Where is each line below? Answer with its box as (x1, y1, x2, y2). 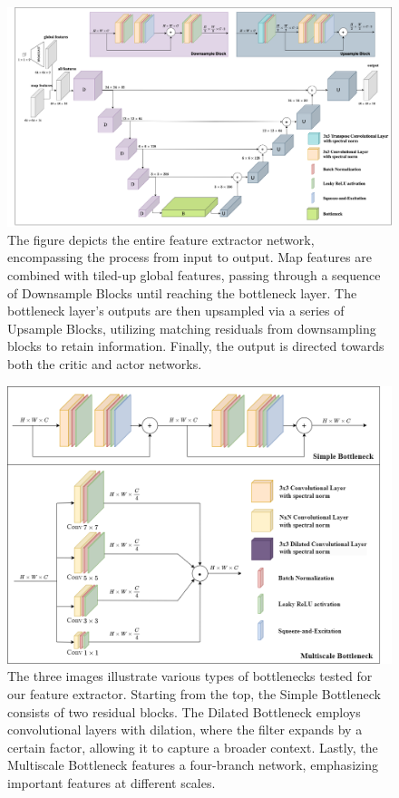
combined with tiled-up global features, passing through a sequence (7, 266, 381, 284)
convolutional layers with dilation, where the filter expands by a (7, 720, 363, 739)
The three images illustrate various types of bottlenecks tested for (7, 667, 373, 686)
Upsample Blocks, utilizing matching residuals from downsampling (7, 318, 376, 337)
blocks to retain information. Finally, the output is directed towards (7, 336, 384, 355)
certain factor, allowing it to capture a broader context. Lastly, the (7, 737, 378, 756)
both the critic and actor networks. (7, 354, 202, 373)
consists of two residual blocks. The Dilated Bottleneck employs (7, 702, 361, 721)
